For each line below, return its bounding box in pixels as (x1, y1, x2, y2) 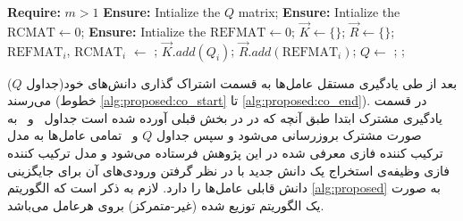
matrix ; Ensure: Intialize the (238, 3, 400, 20)
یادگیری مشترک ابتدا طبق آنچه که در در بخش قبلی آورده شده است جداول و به (7, 108, 442, 127)
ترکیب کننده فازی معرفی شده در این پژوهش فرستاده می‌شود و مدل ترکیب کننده (7, 143, 443, 161)
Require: (7, 3, 61, 20)
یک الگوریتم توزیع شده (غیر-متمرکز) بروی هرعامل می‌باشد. (7, 195, 324, 214)
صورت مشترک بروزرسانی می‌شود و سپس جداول (156, 126, 422, 144)
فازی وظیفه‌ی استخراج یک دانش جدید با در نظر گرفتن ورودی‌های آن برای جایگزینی (7, 160, 450, 179)
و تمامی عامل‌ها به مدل (7, 126, 139, 144)
